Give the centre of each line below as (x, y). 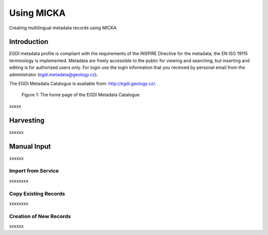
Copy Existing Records (37, 193)
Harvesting (27, 120)
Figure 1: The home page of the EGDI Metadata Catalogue (81, 95)
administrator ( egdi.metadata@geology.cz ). (54, 74)
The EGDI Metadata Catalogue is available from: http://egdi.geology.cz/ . (83, 84)
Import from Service (34, 171)
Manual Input (30, 146)
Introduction (29, 42)
